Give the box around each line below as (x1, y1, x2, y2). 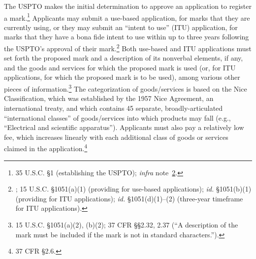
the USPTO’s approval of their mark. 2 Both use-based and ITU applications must (4, 42, 252, 53)
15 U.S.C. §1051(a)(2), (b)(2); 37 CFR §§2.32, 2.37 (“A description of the (15, 219, 238, 229)
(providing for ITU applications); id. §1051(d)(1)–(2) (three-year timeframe (15, 193, 243, 203)
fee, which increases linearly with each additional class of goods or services (4, 131, 228, 142)
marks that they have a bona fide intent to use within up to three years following (4, 32, 249, 42)
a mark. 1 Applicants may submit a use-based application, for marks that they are (4, 11, 250, 23)
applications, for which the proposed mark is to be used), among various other (4, 72, 240, 82)
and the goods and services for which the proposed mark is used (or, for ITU (4, 62, 236, 72)
